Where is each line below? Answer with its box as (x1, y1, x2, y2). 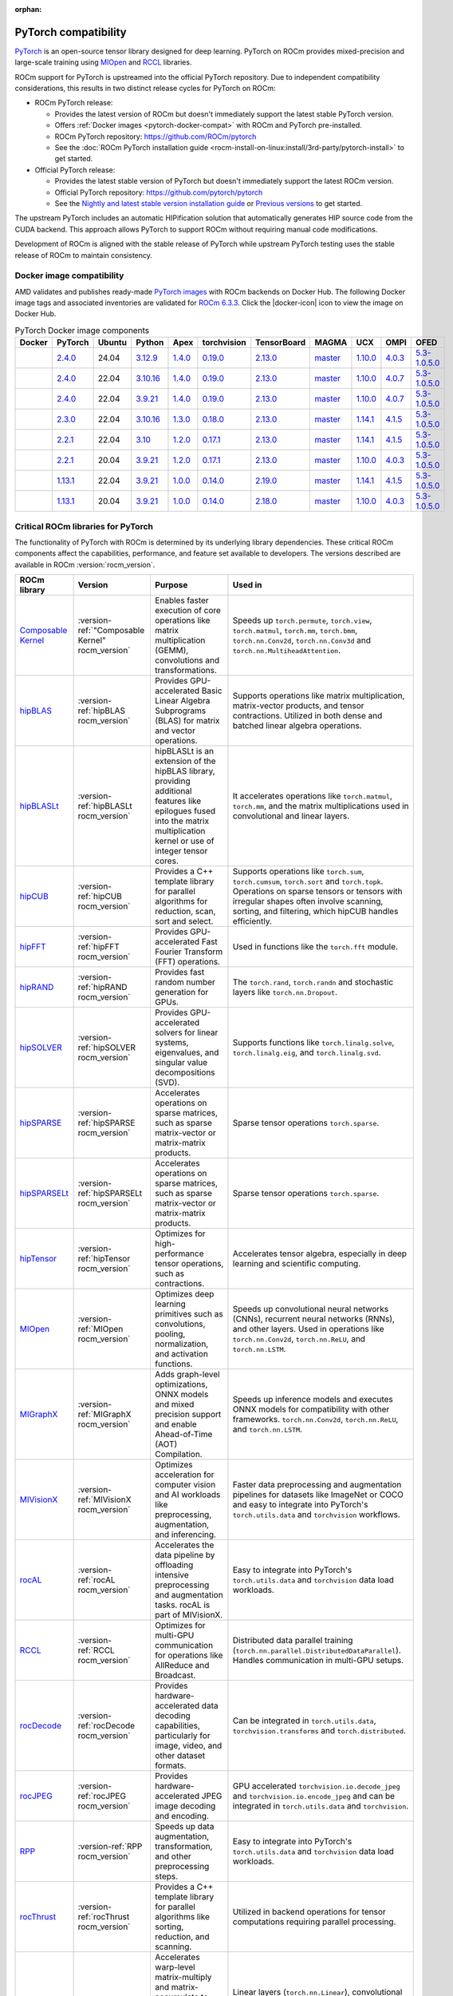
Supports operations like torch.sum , (232, 866, 364, 877)
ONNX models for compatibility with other (232, 1404, 390, 1415)
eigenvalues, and (155, 1047, 219, 1058)
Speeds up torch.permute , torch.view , (232, 615, 372, 626)
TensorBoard (255, 337, 306, 348)
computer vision (155, 1479, 216, 1491)
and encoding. (155, 1811, 209, 1822)
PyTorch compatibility (14, 25, 127, 39)
